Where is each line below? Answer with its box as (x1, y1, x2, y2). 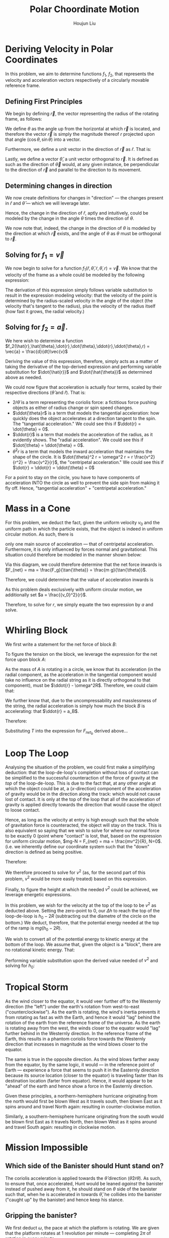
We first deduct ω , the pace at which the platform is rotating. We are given (5, 1224, 159, 1230)
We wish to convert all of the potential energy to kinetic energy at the (5, 936, 148, 942)
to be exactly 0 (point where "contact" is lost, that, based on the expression (5, 833, 162, 839)
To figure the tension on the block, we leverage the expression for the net (5, 651, 157, 657)
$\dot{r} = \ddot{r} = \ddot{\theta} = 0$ (12, 465, 95, 471)
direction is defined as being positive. (5, 849, 83, 855)
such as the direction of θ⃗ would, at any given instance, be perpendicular (5, 162, 159, 168)
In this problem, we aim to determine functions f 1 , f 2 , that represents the (5, 71, 154, 78)
